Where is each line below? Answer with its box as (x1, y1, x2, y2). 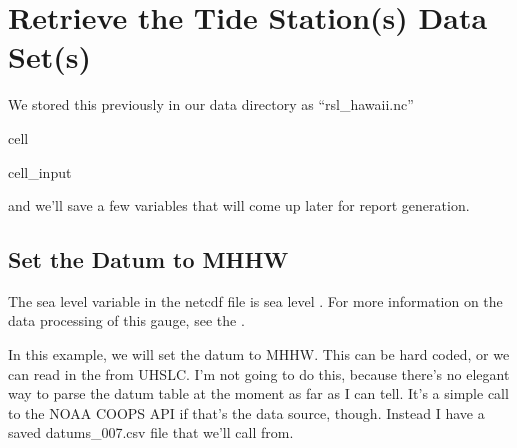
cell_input (8, 161, 72, 182)
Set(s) (8, 36, 91, 77)
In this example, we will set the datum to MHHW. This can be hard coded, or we (8, 344, 510, 365)
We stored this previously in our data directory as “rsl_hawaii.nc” (8, 94, 414, 115)
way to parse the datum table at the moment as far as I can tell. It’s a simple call (8, 383, 509, 404)
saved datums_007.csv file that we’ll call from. (8, 422, 294, 443)
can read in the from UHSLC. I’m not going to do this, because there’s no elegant (8, 363, 510, 384)
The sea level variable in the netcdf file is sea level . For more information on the (8, 290, 503, 311)
